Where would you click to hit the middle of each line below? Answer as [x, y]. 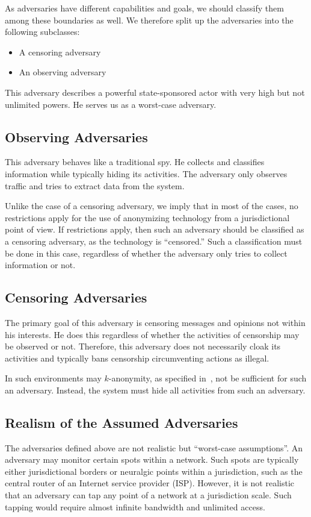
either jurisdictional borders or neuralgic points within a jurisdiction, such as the [154, 471]
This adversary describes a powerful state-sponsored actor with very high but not [155, 92]
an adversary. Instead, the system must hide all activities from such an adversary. [155, 390]
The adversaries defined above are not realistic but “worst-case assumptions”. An [154, 447]
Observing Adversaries [76, 136]
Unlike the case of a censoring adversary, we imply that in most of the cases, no [152, 206]
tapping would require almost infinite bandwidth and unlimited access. [135, 506]
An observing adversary [63, 72]
